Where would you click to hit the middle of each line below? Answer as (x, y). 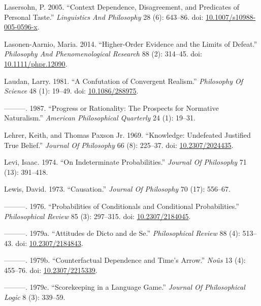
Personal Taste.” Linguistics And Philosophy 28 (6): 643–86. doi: (104, 17)
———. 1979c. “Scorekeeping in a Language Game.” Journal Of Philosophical (125, 287)
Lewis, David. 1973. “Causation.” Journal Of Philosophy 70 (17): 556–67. (117, 189)
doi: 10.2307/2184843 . (49, 243)
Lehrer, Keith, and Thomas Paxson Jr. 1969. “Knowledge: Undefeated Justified (127, 134)
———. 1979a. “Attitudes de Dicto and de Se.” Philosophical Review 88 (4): (122, 233)
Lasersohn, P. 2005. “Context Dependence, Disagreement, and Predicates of (122, 7)
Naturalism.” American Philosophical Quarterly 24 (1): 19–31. (100, 118)
